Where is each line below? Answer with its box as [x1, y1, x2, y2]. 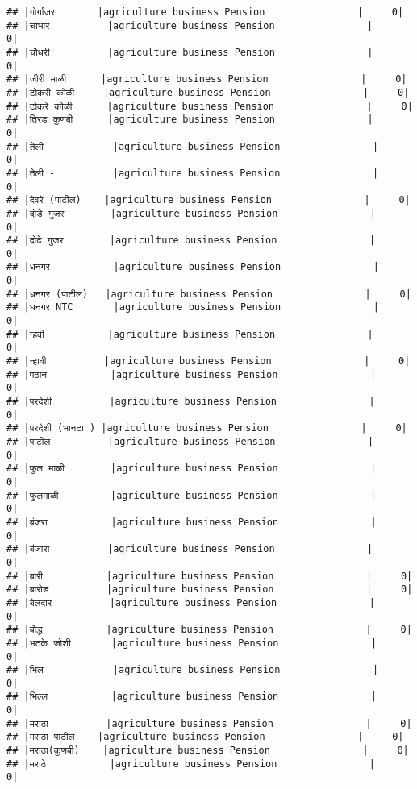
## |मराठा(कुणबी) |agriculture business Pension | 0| [6, 745, 409, 757]
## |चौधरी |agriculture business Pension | [6, 46, 373, 58]
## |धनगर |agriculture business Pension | [6, 261, 379, 273]
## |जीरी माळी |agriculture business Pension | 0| [6, 73, 407, 85]
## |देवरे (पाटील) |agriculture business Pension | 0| [6, 194, 411, 206]
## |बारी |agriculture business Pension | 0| [6, 570, 413, 582]
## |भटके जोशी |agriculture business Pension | [6, 637, 377, 649]
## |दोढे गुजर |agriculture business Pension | [6, 235, 376, 247]
